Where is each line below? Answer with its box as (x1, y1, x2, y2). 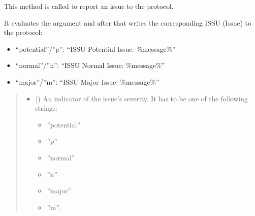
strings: (35, 103, 58, 113)
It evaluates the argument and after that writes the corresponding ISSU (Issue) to (4, 17, 252, 28)
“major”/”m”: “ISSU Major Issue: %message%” (15, 76, 159, 87)
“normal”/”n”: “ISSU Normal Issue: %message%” (15, 60, 165, 70)
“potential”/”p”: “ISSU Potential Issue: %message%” (15, 43, 176, 54)
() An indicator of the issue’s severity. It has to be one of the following (35, 93, 248, 103)
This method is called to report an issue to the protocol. (4, 1, 174, 11)
